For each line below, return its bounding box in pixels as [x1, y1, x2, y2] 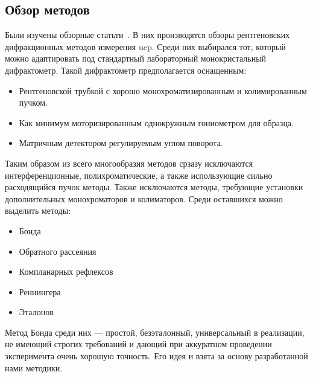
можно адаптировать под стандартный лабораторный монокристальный [5, 52, 267, 65]
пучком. [19, 96, 48, 109]
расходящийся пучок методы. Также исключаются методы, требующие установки [5, 181, 303, 193]
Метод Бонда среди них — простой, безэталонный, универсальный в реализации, [5, 325, 305, 338]
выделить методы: [5, 204, 71, 217]
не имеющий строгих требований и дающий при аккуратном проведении [5, 338, 272, 350]
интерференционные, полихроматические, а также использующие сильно [5, 168, 273, 181]
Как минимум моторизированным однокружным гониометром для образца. [19, 116, 294, 129]
